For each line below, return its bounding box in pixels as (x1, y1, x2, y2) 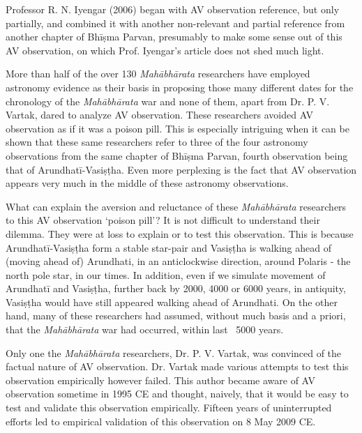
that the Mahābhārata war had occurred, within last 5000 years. (6, 322, 284, 337)
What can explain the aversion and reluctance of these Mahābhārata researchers (6, 199, 347, 213)
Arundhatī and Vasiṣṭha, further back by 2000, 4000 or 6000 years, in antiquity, (6, 281, 346, 296)
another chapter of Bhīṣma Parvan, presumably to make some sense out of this (6, 29, 342, 44)
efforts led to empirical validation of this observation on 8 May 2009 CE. (6, 413, 316, 428)
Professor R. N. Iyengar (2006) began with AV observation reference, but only (6, 2, 340, 16)
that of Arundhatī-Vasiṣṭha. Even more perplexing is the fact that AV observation (6, 162, 357, 176)
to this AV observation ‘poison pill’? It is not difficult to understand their (6, 213, 320, 227)
